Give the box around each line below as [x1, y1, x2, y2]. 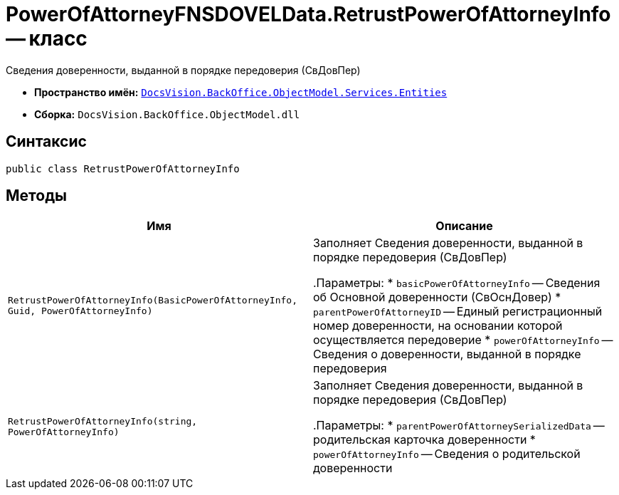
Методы [6, 187, 67, 205]
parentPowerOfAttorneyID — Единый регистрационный [313, 304, 603, 319]
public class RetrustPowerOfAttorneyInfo [6, 162, 240, 174]
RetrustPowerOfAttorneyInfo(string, [8, 416, 198, 427]
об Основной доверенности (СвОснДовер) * [313, 290, 561, 305]
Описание [435, 219, 493, 234]
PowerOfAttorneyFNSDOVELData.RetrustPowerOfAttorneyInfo [6, 2, 611, 26]
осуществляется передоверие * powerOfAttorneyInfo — [313, 333, 613, 348]
